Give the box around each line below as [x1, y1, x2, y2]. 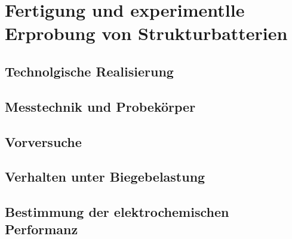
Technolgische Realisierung [5, 62, 174, 80]
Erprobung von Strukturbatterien [5, 21, 288, 45]
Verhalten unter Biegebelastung [5, 167, 205, 186]
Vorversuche [5, 132, 82, 151]
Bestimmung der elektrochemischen [5, 203, 229, 221]
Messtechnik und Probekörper [5, 97, 196, 115]
